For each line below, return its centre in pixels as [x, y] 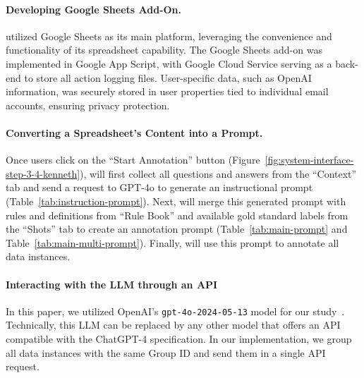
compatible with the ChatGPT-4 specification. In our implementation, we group [179, 338]
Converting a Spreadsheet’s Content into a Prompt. [134, 132]
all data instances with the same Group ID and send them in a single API [166, 352]
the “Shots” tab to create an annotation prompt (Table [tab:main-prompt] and [177, 229]
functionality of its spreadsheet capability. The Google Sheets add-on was [164, 50]
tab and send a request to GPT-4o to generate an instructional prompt [159, 187]
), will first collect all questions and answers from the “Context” [218, 173]
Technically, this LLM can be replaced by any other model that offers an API [173, 325]
